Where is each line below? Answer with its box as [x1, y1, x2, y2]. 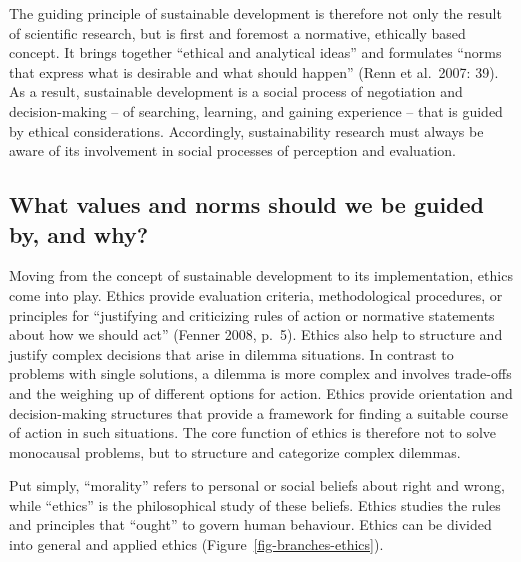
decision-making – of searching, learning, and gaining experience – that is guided [9, 100, 503, 121]
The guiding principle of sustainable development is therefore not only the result [9, 3, 502, 23]
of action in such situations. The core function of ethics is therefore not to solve [9, 422, 497, 443]
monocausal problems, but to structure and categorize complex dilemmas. [9, 441, 461, 462]
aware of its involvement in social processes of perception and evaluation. [9, 140, 456, 161]
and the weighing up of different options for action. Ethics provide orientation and [9, 382, 513, 403]
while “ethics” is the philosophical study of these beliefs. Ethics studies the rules [9, 494, 501, 515]
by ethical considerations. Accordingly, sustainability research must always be [9, 120, 484, 141]
